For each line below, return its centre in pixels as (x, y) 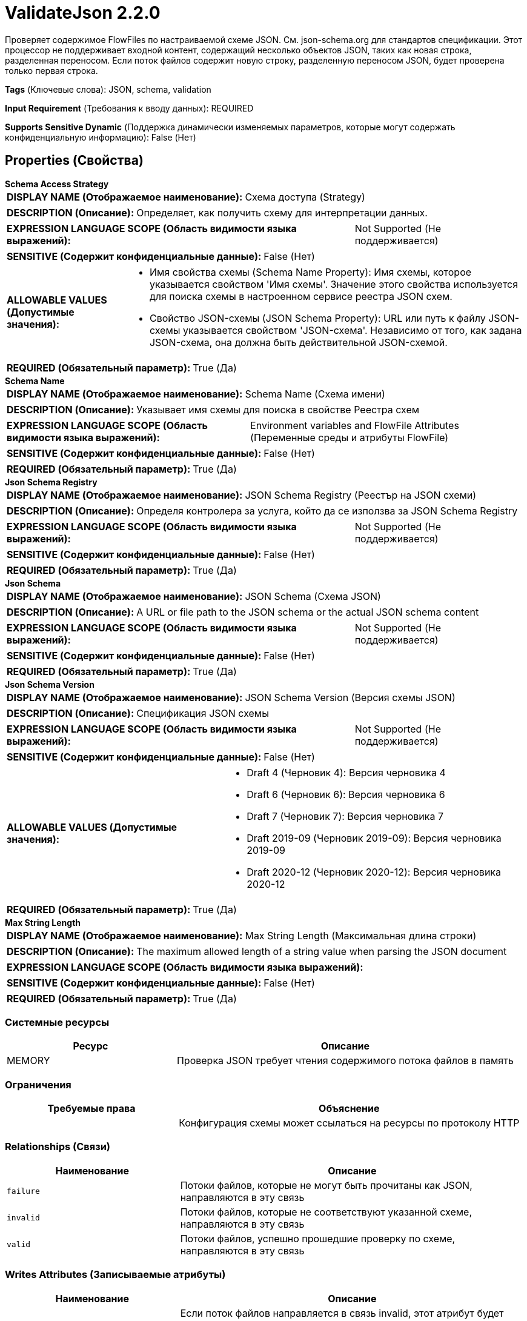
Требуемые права (91, 1109)
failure (23, 1191)
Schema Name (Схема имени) (315, 394)
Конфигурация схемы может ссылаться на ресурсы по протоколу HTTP (349, 1123)
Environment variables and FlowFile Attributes (355, 425)
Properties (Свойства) (74, 161)
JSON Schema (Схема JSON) (313, 596)
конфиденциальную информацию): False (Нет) (101, 137)
